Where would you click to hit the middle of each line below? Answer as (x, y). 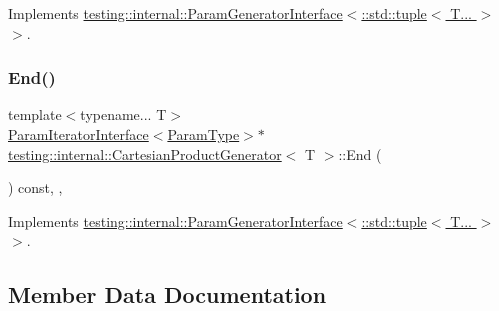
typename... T (123, 114)
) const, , (35, 187)
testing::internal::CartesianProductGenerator (145, 153)
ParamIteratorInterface (78, 134)
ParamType (203, 134)
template (35, 114)
